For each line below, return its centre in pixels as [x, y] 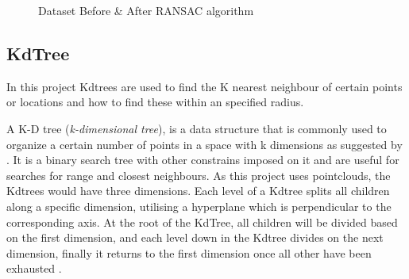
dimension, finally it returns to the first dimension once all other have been [189, 252]
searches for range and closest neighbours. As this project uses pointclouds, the [199, 175]
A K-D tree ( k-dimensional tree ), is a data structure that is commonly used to [197, 128]
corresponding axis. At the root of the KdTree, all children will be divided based [202, 222]
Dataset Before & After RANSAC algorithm [146, 10]
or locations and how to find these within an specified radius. [155, 102]
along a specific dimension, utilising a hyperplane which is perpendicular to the [199, 206]
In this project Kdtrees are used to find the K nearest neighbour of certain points [204, 86]
